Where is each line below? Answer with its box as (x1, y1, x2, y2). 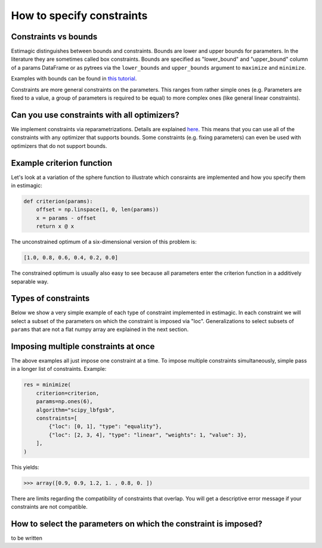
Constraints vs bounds (11, 32, 98, 42)
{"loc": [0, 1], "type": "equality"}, (48, 423, 162, 430)
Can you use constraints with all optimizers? (11, 110, 179, 120)
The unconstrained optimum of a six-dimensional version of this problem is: (11, 239, 197, 246)
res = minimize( (23, 382, 72, 388)
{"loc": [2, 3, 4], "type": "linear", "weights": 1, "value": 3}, (48, 431, 247, 438)
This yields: (11, 463, 39, 470)
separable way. (11, 278, 49, 285)
